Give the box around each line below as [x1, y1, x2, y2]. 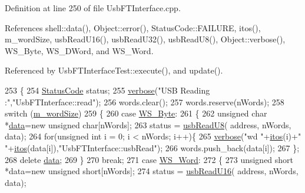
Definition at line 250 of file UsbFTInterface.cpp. [5, 2, 181, 14]
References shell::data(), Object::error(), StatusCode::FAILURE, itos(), [5, 21, 261, 34]
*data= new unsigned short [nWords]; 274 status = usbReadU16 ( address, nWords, [5, 165, 299, 177]
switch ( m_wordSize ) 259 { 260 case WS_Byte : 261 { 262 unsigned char [5, 107, 267, 119]
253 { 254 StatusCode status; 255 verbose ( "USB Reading [5, 84, 210, 96]
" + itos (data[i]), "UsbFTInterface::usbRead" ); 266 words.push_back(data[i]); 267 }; [5, 141, 300, 154]
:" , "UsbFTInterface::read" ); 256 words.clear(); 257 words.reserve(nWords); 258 [5, 95, 284, 108]
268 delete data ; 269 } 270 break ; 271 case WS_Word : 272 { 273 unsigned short [5, 153, 294, 165]
